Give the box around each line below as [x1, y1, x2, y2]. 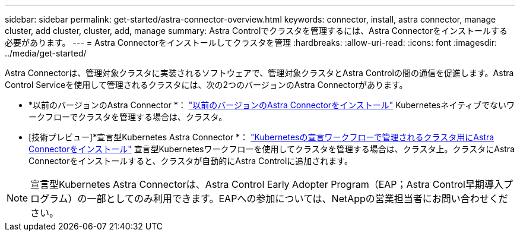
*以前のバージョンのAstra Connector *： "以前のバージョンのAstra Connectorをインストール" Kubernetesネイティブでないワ [28, 100, 515, 110]
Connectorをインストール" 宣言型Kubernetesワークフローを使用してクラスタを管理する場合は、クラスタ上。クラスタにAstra [28, 144, 515, 154]
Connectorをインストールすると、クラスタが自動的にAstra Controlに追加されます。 [28, 156, 353, 166]
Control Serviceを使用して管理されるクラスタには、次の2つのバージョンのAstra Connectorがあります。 [5, 80, 408, 90]
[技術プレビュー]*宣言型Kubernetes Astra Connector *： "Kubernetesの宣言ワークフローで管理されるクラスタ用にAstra [28, 132, 494, 142]
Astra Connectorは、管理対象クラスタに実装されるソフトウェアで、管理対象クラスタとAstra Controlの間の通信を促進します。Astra [5, 68, 514, 78]
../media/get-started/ [5, 48, 87, 58]
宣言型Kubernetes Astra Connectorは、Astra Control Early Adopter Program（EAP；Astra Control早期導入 [30, 178, 503, 190]
